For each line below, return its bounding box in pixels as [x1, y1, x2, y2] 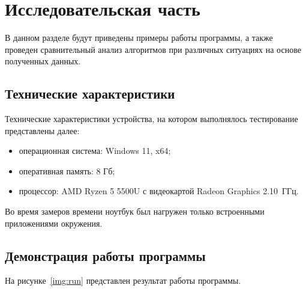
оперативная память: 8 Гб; [19, 164, 115, 177]
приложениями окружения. [5, 216, 103, 229]
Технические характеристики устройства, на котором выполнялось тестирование [5, 112, 298, 125]
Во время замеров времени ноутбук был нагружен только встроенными [5, 205, 265, 218]
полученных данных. [5, 55, 81, 67]
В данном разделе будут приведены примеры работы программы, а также [5, 31, 273, 44]
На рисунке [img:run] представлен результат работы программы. [5, 274, 241, 287]
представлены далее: [5, 124, 80, 136]
